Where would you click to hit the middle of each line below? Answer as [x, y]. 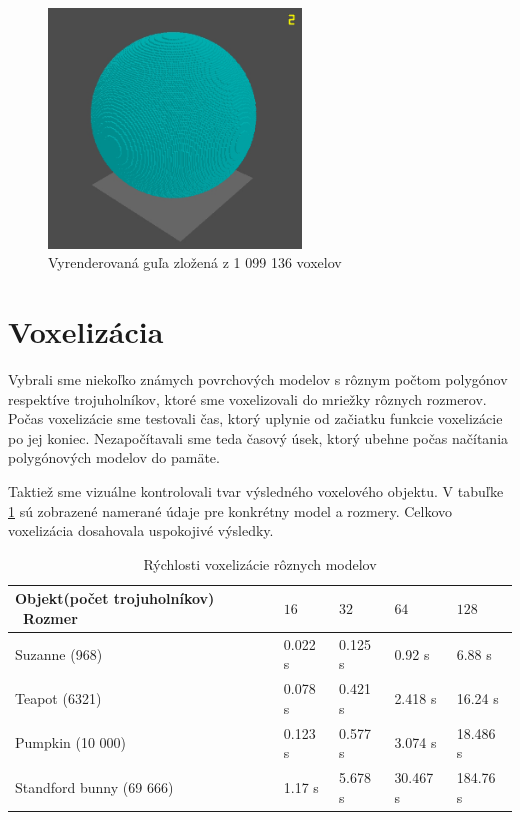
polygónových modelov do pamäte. [114, 457]
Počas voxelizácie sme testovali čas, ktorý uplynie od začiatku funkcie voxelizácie [255, 418]
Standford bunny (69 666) [94, 786]
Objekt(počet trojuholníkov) [115, 598]
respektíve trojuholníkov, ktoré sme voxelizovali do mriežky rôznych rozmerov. [247, 398]
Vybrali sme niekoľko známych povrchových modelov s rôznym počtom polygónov [258, 378]
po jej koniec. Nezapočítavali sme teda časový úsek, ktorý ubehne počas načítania [258, 437]
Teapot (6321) [58, 697]
